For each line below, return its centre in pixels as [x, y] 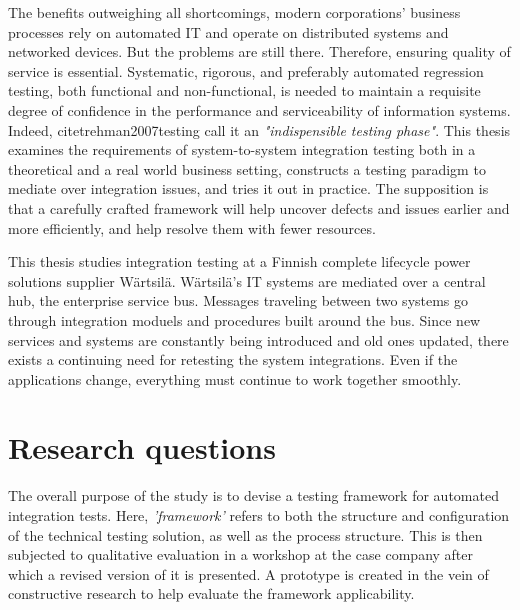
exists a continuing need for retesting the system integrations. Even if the [233, 359]
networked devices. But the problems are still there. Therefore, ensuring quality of [259, 51]
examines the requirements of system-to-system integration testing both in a [242, 149]
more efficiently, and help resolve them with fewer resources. [192, 227]
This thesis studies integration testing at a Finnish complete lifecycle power [239, 261]
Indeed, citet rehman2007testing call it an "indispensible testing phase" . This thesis [259, 129]
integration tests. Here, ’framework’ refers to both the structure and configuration [259, 515]
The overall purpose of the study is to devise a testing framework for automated [253, 495]
